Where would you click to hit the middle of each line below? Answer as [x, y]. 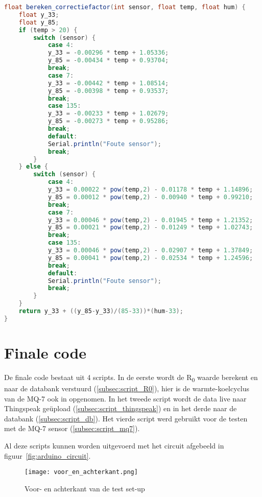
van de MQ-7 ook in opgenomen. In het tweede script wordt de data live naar [125, 398]
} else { [33, 167]
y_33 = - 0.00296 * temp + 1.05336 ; [108, 53]
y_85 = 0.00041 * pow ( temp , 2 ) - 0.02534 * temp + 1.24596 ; [150, 258]
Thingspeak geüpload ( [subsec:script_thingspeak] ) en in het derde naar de [121, 408]
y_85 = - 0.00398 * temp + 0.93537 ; [108, 91]
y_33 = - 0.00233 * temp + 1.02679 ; [108, 114]
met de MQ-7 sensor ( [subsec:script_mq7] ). [72, 428]
